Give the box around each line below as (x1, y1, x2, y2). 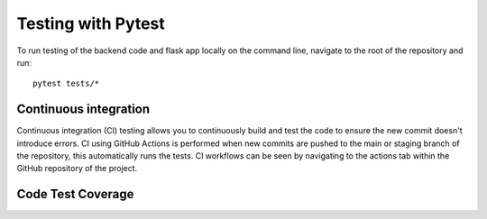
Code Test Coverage (16, 187, 134, 202)
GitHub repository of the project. (16, 163, 138, 174)
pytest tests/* (32, 78, 100, 89)
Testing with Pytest (16, 14, 166, 33)
